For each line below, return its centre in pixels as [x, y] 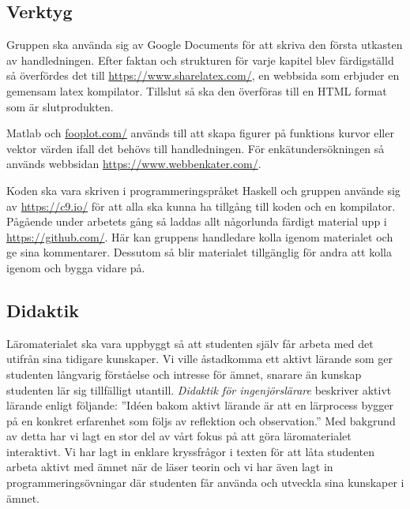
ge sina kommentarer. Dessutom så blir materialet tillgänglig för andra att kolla [199, 252]
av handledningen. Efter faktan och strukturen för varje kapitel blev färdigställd [200, 60]
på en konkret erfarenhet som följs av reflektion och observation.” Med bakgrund [201, 420]
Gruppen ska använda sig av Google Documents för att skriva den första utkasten [205, 45]
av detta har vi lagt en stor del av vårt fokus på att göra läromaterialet [179, 436]
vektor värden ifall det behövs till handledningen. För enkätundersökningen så [196, 148]
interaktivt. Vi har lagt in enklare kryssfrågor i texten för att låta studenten [191, 451]
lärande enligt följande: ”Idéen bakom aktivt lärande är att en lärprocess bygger [200, 405]
